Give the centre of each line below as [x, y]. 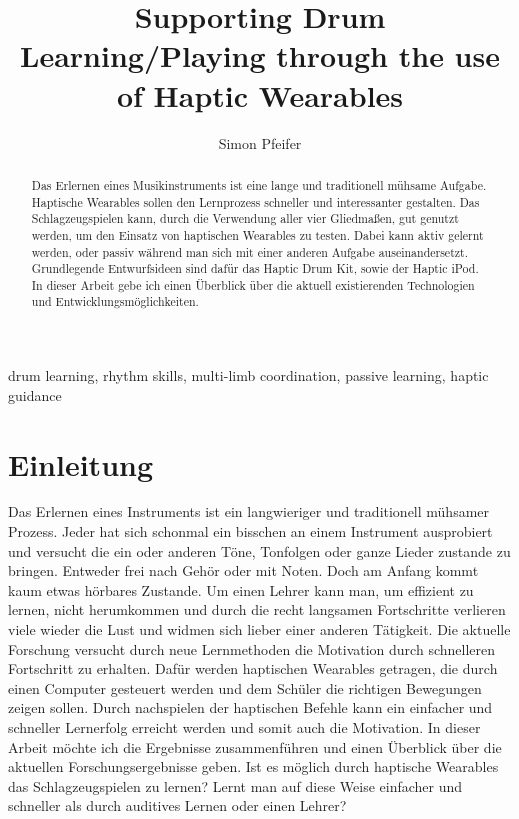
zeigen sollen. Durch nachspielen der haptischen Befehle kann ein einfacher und [250, 707]
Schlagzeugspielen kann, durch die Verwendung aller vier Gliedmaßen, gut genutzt [245, 218]
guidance [35, 394]
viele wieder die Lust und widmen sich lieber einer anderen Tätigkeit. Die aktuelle [259, 629]
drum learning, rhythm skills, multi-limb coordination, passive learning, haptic [248, 375]
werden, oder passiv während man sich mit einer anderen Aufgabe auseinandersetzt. [249, 251]
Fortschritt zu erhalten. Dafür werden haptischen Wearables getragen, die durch [253, 668]
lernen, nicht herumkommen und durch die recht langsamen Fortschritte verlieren [257, 609]
